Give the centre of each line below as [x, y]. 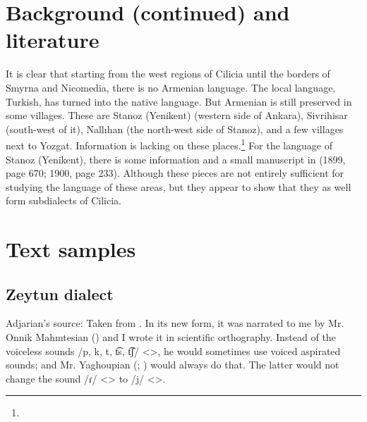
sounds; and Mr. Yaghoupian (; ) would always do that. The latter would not [173, 365]
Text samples [71, 249]
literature [53, 40]
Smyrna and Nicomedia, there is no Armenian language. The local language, [171, 87]
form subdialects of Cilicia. [64, 200]
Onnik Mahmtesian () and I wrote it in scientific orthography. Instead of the [171, 337]
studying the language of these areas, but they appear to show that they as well [179, 186]
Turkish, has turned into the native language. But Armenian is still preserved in [179, 101]
